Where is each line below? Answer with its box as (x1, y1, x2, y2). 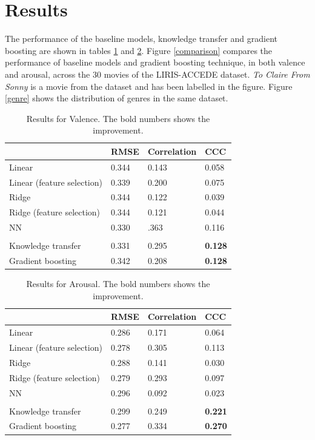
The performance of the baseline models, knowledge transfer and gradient (5, 32, 277, 45)
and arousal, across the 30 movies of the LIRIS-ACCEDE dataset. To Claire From (5, 67, 310, 80)
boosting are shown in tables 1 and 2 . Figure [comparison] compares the (5, 44, 273, 56)
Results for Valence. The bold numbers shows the (26, 112, 210, 124)
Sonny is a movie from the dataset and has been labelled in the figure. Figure (5, 80, 293, 92)
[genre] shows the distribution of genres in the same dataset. (5, 92, 228, 104)
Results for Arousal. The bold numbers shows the (26, 277, 210, 290)
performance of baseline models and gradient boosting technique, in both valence (5, 56, 305, 69)
